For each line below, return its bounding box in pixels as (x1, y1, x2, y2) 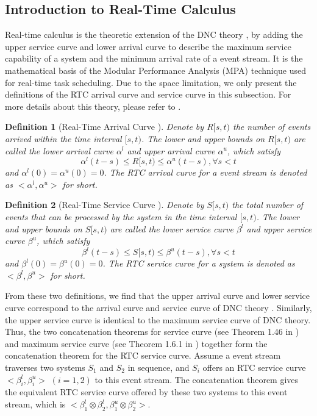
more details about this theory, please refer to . (5, 99, 181, 112)
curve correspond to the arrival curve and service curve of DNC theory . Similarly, (5, 301, 312, 314)
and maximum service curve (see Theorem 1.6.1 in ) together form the (5, 337, 268, 350)
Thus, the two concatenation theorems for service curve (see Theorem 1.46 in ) (5, 325, 299, 338)
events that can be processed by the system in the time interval (5, 210, 237, 223)
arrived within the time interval (5, 132, 122, 145)
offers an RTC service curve (202, 361, 306, 374)
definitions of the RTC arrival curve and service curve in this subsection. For (5, 88, 291, 101)
